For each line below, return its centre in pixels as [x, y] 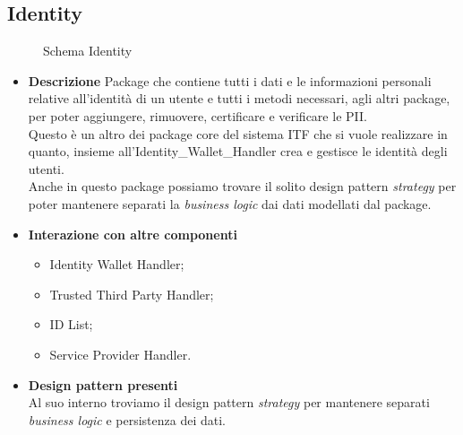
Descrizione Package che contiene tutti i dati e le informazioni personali [230, 80]
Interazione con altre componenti [133, 234]
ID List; [71, 324]
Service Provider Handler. [120, 354]
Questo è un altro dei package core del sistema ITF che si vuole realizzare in [238, 133]
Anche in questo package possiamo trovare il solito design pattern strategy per [242, 186]
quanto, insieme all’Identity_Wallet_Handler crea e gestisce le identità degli [238, 151]
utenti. [46, 168]
